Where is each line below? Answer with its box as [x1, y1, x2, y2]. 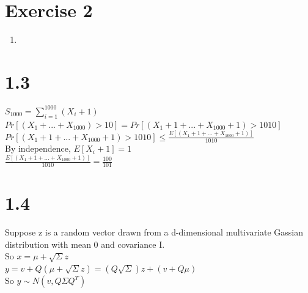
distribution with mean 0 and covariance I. [5, 237, 165, 250]
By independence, [5, 142, 71, 155]
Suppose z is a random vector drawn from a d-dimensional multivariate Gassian [5, 226, 303, 239]
